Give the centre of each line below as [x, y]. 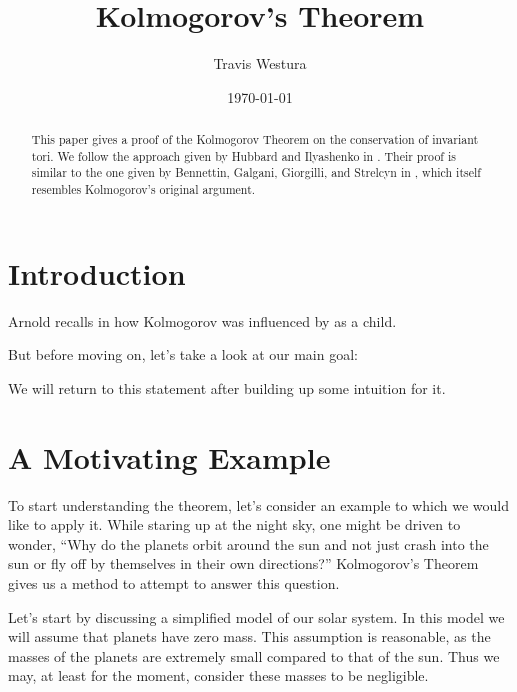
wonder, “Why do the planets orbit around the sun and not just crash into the [248, 543]
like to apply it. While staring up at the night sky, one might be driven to [234, 524]
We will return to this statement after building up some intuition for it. [227, 387]
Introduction [97, 272]
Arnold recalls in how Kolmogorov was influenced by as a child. [202, 320]
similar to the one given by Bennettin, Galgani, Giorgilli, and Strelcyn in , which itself [256, 172]
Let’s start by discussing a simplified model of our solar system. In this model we [256, 616]
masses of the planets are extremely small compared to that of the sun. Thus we [254, 655]
